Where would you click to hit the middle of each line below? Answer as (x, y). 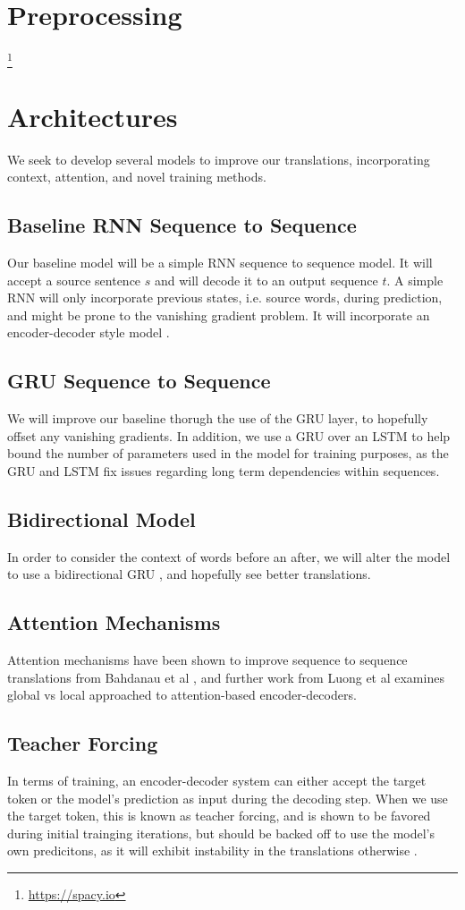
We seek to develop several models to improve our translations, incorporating (219, 159)
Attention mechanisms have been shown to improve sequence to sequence (207, 660)
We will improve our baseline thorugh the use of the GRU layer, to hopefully (218, 418)
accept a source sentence (74, 280)
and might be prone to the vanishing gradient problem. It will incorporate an (219, 315)
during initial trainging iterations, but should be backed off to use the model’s (221, 833)
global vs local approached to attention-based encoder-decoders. (182, 695)
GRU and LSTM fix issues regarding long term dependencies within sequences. (224, 470)
